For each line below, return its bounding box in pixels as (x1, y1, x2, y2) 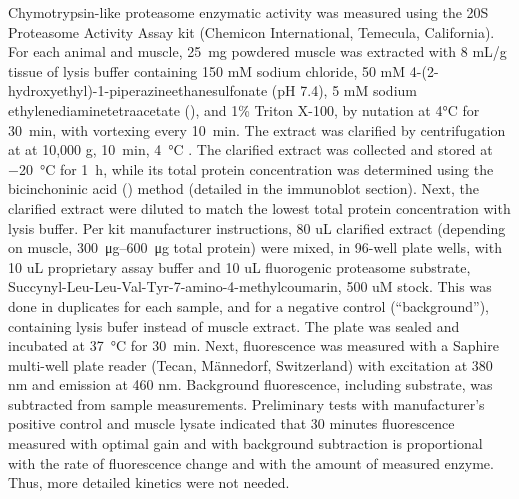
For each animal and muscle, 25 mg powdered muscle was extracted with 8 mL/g (8, 41, 507, 62)
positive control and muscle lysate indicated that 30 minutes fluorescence (8, 413, 455, 434)
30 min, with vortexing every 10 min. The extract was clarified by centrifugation (8, 119, 506, 140)
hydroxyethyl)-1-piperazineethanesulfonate (8, 80, 268, 101)
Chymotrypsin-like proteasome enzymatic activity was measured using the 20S (8, 2, 489, 22)
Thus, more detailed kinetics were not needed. (8, 472, 290, 493)
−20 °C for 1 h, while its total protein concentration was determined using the (8, 158, 494, 179)
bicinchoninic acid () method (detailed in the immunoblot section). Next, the (8, 178, 480, 199)
